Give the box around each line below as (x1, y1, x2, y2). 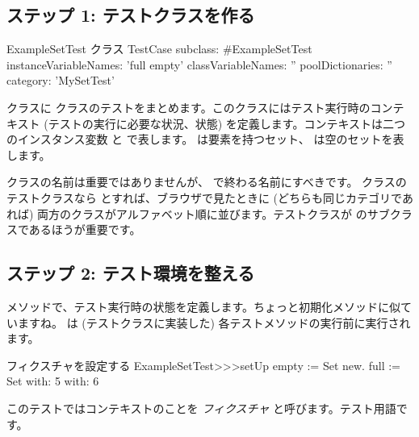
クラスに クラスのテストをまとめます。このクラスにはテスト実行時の (6, 98, 371, 115)
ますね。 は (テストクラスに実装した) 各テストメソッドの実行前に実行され (17, 314, 411, 331)
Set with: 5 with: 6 (6, 372, 99, 389)
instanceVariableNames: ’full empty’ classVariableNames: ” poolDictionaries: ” (6, 56, 392, 73)
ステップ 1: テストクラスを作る (6, 2, 255, 27)
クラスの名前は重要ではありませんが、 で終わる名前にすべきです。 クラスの (6, 173, 407, 190)
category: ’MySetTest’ (6, 72, 115, 89)
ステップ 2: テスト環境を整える (6, 260, 255, 285)
